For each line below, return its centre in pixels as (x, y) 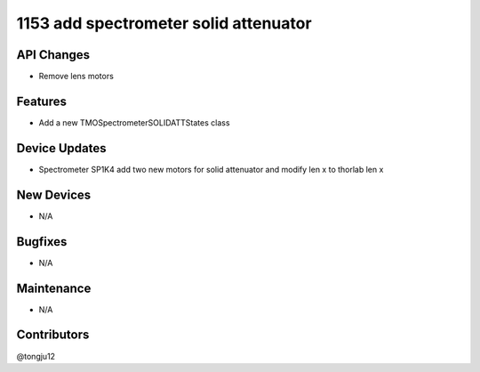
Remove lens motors (76, 77)
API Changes (53, 55)
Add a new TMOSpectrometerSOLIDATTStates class (134, 122)
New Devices (54, 194)
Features (41, 101)
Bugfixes (42, 242)
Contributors (53, 335)
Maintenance (54, 288)
